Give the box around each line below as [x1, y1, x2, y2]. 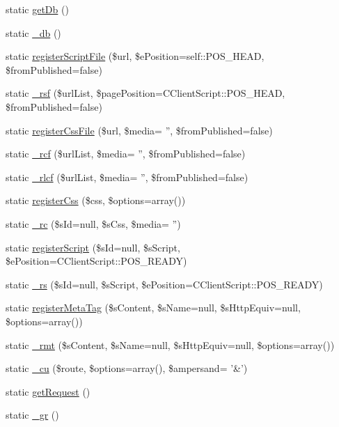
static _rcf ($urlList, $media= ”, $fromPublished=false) [6, 146, 246, 161]
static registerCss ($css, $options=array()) [6, 193, 186, 208]
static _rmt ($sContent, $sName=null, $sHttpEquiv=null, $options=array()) [6, 337, 335, 352]
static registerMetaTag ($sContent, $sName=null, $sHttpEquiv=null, [6, 300, 301, 315]
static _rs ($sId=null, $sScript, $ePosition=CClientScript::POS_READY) [6, 277, 323, 291]
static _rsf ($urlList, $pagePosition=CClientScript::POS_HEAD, [6, 86, 285, 100]
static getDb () [6, 2, 69, 16]
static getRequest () [6, 384, 90, 398]
